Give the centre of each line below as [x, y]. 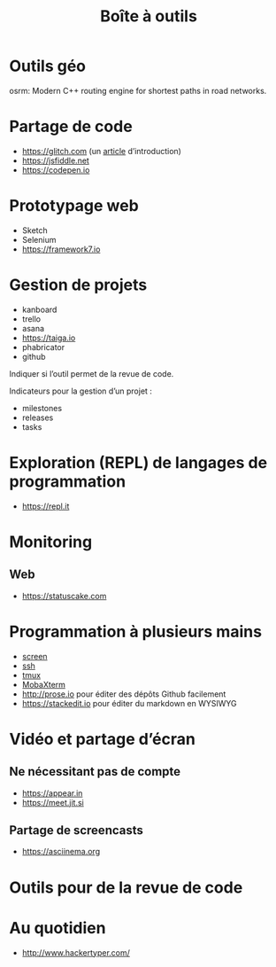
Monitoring [51, 542]
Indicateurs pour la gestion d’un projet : [81, 391]
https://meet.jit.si [53, 802]
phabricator [43, 347]
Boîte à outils [149, 16]
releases [38, 417]
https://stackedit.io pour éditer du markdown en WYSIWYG [129, 703]
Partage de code [71, 127]
